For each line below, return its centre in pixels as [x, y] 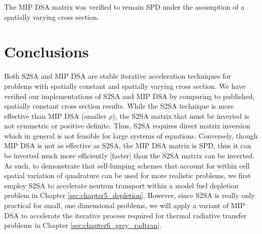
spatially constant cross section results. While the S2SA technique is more [119, 106]
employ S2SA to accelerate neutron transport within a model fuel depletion [121, 185]
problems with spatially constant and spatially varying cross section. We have [125, 86]
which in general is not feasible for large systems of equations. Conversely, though [131, 135]
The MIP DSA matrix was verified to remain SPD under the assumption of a [124, 7]
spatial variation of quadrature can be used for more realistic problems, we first [128, 175]
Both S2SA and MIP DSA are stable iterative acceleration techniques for [118, 76]
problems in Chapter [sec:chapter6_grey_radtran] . [83, 225]
